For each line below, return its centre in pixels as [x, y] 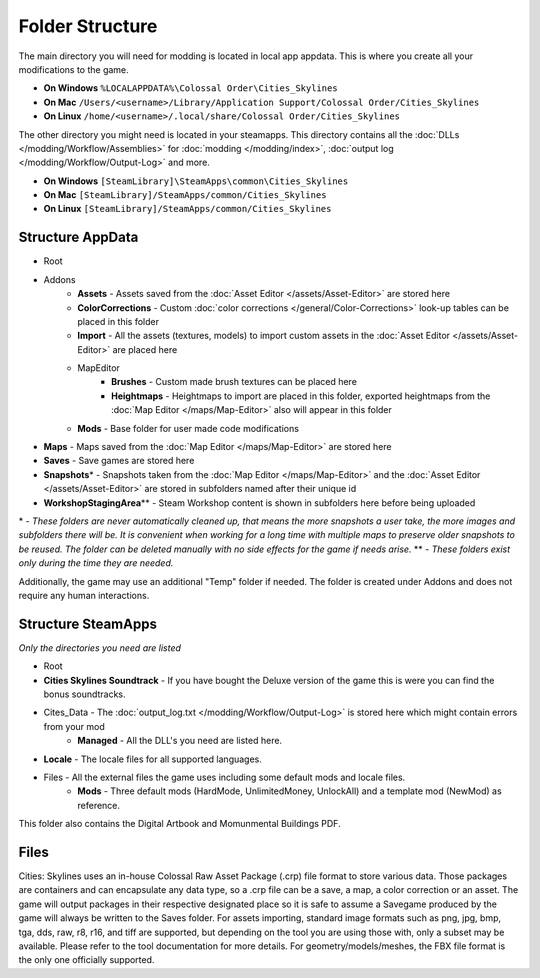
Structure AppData [78, 237]
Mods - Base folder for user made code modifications [188, 428]
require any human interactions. [84, 595]
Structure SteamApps [87, 623]
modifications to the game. [73, 69]
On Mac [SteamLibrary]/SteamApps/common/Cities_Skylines [185, 195]
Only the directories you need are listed [100, 647]
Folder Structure [88, 26]
